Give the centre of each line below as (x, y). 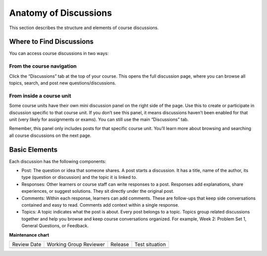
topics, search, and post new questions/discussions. (63, 83)
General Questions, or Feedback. (55, 226)
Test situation (150, 244)
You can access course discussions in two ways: (59, 53)
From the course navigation (43, 66)
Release (120, 244)
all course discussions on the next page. (50, 135)
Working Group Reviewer (76, 244)
